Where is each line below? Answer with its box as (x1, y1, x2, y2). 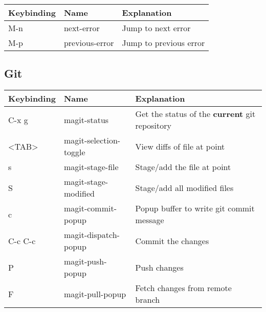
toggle (63, 146, 85, 158)
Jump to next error (122, 22, 191, 34)
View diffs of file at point (135, 140, 225, 152)
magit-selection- (63, 134, 121, 147)
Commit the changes (135, 234, 209, 247)
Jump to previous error (122, 37, 205, 49)
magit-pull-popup (63, 287, 126, 300)
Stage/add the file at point (135, 161, 231, 173)
